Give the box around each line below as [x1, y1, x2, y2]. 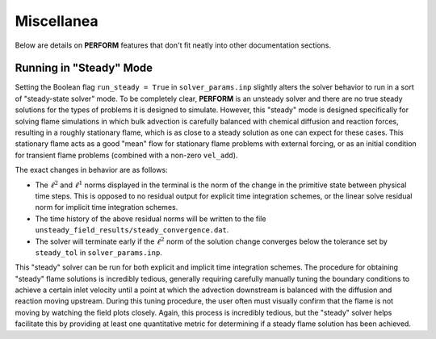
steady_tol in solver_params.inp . [35, 247, 163, 257]
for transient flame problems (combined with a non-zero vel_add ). [15, 150, 238, 160]
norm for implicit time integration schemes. [35, 203, 178, 212]
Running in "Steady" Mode [15, 61, 153, 75]
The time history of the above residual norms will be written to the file [35, 214, 266, 224]
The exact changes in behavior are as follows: [15, 165, 169, 175]
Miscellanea [15, 12, 99, 30]
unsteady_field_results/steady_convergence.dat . [35, 225, 229, 235]
